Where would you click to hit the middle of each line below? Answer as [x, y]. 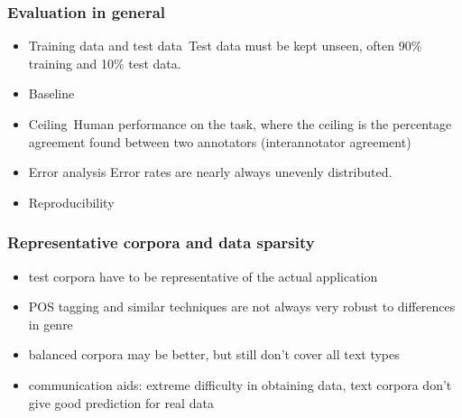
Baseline [51, 93]
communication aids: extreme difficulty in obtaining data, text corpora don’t [240, 384]
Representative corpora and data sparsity [161, 242]
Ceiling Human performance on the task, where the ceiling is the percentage [240, 124]
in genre [51, 324]
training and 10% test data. [105, 63]
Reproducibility [71, 202]
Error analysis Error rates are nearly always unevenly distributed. [210, 172]
